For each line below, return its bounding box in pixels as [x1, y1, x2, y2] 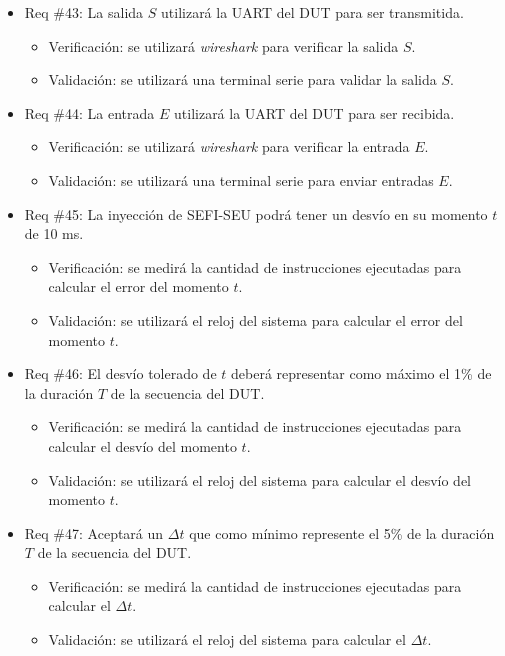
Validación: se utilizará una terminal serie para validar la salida [48, 69, 437, 90]
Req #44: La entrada [24, 102, 155, 123]
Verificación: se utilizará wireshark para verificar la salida [48, 35, 399, 56]
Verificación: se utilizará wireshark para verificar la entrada [48, 136, 410, 157]
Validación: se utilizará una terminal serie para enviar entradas [48, 169, 434, 190]
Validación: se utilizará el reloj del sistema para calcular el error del [48, 309, 463, 330]
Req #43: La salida [24, 2, 144, 22]
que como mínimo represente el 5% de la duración [189, 522, 495, 543]
